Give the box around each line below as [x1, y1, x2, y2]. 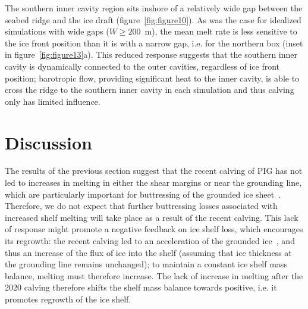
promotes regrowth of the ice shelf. [5, 293, 131, 305]
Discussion [5, 130, 92, 154]
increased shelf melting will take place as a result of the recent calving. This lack [5, 211, 298, 223]
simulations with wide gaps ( [5, 25, 109, 38]
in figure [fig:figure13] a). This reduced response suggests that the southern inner [5, 48, 297, 61]
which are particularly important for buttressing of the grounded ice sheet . [5, 188, 281, 200]
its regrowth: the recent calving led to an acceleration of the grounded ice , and [5, 235, 295, 247]
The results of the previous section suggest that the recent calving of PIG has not [5, 164, 303, 177]
